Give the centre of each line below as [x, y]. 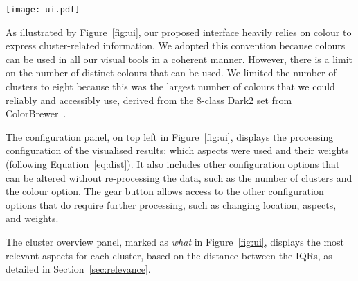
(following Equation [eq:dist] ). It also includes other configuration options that [173, 164]
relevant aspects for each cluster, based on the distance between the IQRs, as [169, 255]
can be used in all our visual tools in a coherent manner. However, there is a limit [179, 59]
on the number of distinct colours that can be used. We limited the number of [171, 73]
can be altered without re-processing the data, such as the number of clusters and [179, 177]
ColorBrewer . [36, 113]
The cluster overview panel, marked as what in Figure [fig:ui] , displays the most [175, 241]
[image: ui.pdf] [43, 10]
